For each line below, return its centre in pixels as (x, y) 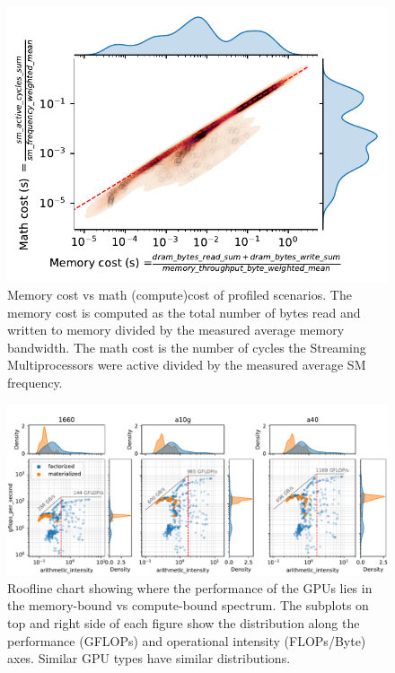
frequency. (35, 383)
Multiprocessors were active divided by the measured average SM (187, 365)
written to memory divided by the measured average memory (176, 330)
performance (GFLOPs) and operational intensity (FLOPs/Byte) (187, 640)
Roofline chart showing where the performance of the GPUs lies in (190, 587)
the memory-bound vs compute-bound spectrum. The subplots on (188, 605)
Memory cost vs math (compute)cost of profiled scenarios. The (180, 295)
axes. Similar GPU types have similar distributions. (149, 658)
